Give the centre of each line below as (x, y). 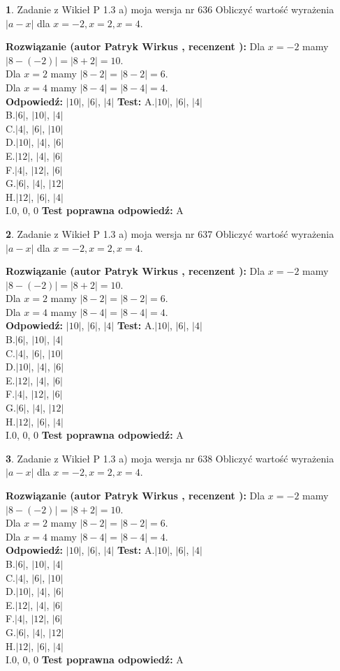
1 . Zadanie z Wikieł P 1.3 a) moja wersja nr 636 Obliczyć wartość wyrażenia (170, 9)
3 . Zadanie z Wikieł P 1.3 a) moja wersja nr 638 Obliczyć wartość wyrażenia (170, 458)
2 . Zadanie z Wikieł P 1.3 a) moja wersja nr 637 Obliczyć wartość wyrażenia (170, 233)
